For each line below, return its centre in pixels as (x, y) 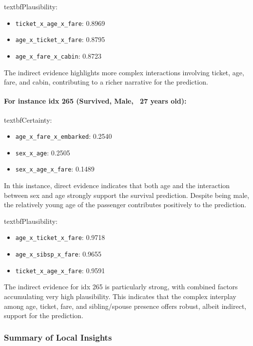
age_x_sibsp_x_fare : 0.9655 (58, 254)
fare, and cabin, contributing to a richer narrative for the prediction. (106, 82)
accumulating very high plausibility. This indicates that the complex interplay (120, 296)
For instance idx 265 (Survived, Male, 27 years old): (95, 101)
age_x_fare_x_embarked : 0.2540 (64, 136)
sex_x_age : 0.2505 (43, 152)
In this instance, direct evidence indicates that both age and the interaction (117, 185)
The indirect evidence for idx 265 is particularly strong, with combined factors (121, 287)
